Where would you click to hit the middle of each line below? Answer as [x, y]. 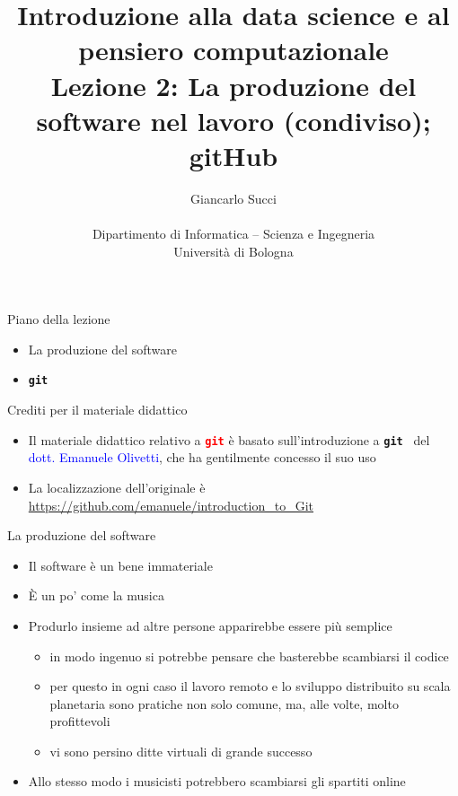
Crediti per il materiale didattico [97, 410]
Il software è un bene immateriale [120, 565]
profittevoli [80, 721]
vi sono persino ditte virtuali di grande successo [181, 751]
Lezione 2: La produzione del [233, 85]
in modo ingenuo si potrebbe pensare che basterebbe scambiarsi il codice [249, 656]
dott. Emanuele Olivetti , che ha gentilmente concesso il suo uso [202, 457]
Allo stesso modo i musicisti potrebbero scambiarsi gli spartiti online [217, 781]
